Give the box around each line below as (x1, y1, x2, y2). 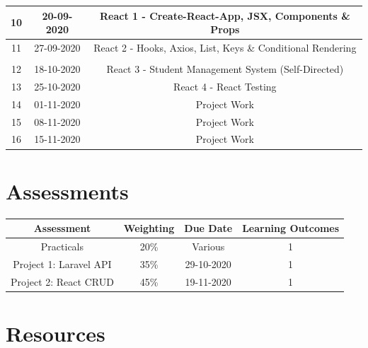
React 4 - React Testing (173, 79, 277, 93)
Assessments (6, 176, 129, 205)
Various (192, 238, 225, 253)
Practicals (40, 238, 84, 253)
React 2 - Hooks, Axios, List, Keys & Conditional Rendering (93, 40, 357, 54)
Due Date (184, 221, 233, 236)
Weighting (123, 221, 175, 236)
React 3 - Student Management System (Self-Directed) (106, 62, 344, 76)
